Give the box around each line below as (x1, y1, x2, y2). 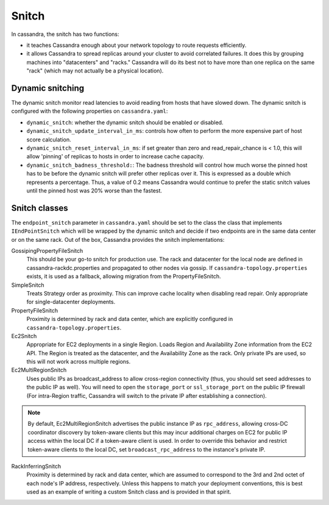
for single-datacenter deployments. (26, 298, 116, 306)
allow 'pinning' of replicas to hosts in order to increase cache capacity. (26, 153, 204, 160)
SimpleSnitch (11, 281, 45, 289)
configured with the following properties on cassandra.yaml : (11, 107, 168, 115)
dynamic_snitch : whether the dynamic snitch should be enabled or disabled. (26, 119, 224, 126)
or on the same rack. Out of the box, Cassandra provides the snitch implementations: (11, 236, 225, 243)
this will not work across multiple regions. (26, 358, 131, 366)
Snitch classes (11, 203, 68, 213)
